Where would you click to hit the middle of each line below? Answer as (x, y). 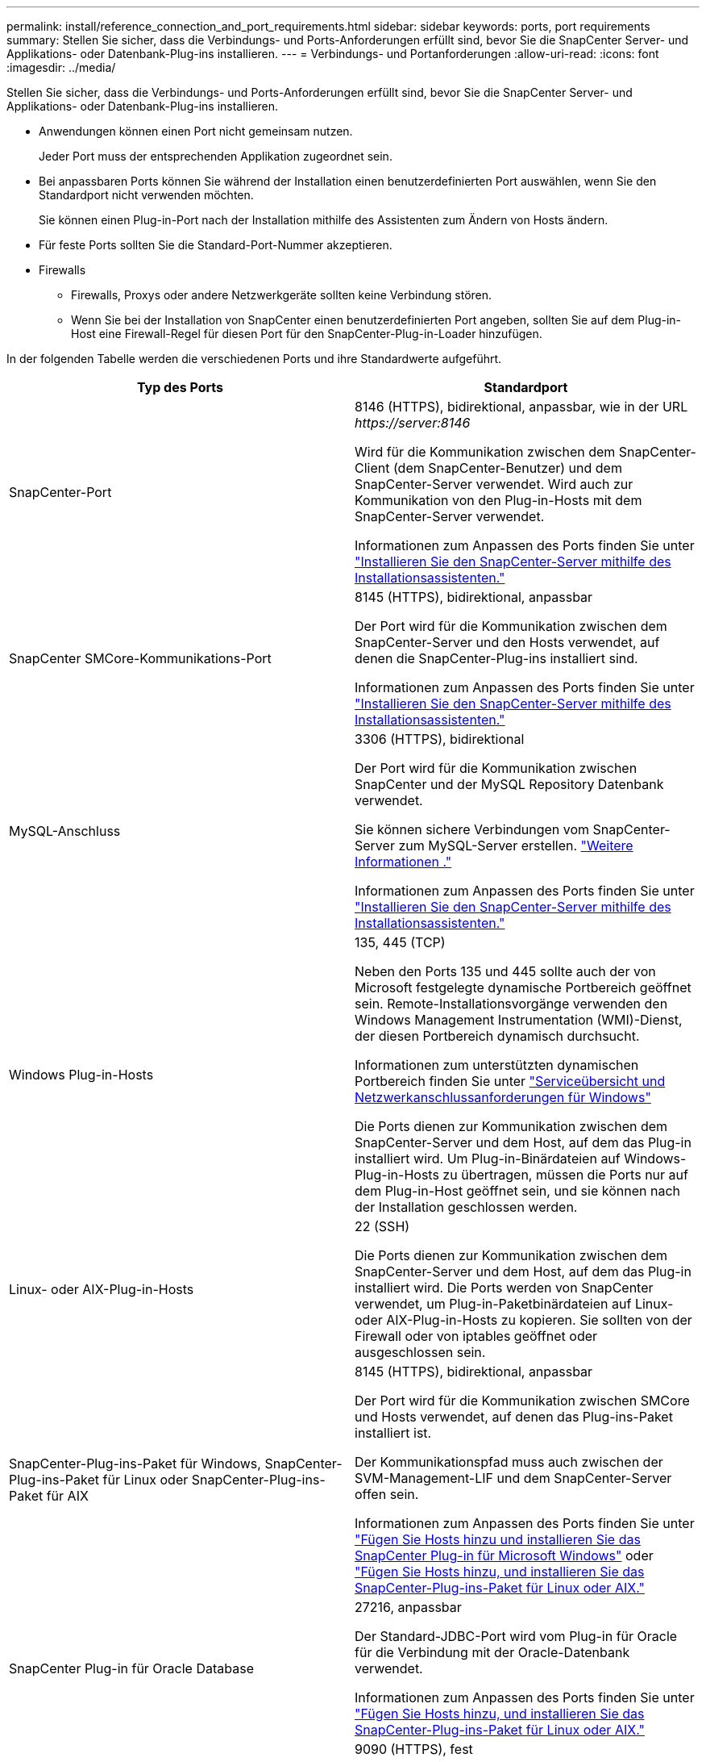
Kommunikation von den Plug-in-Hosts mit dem (498, 500)
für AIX (67, 1496)
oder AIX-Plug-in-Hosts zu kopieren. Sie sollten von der (523, 1320)
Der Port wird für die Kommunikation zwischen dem (511, 626)
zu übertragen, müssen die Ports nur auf (565, 1175)
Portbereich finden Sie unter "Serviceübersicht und (510, 1081)
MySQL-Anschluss (65, 831)
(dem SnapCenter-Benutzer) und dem (507, 468)
